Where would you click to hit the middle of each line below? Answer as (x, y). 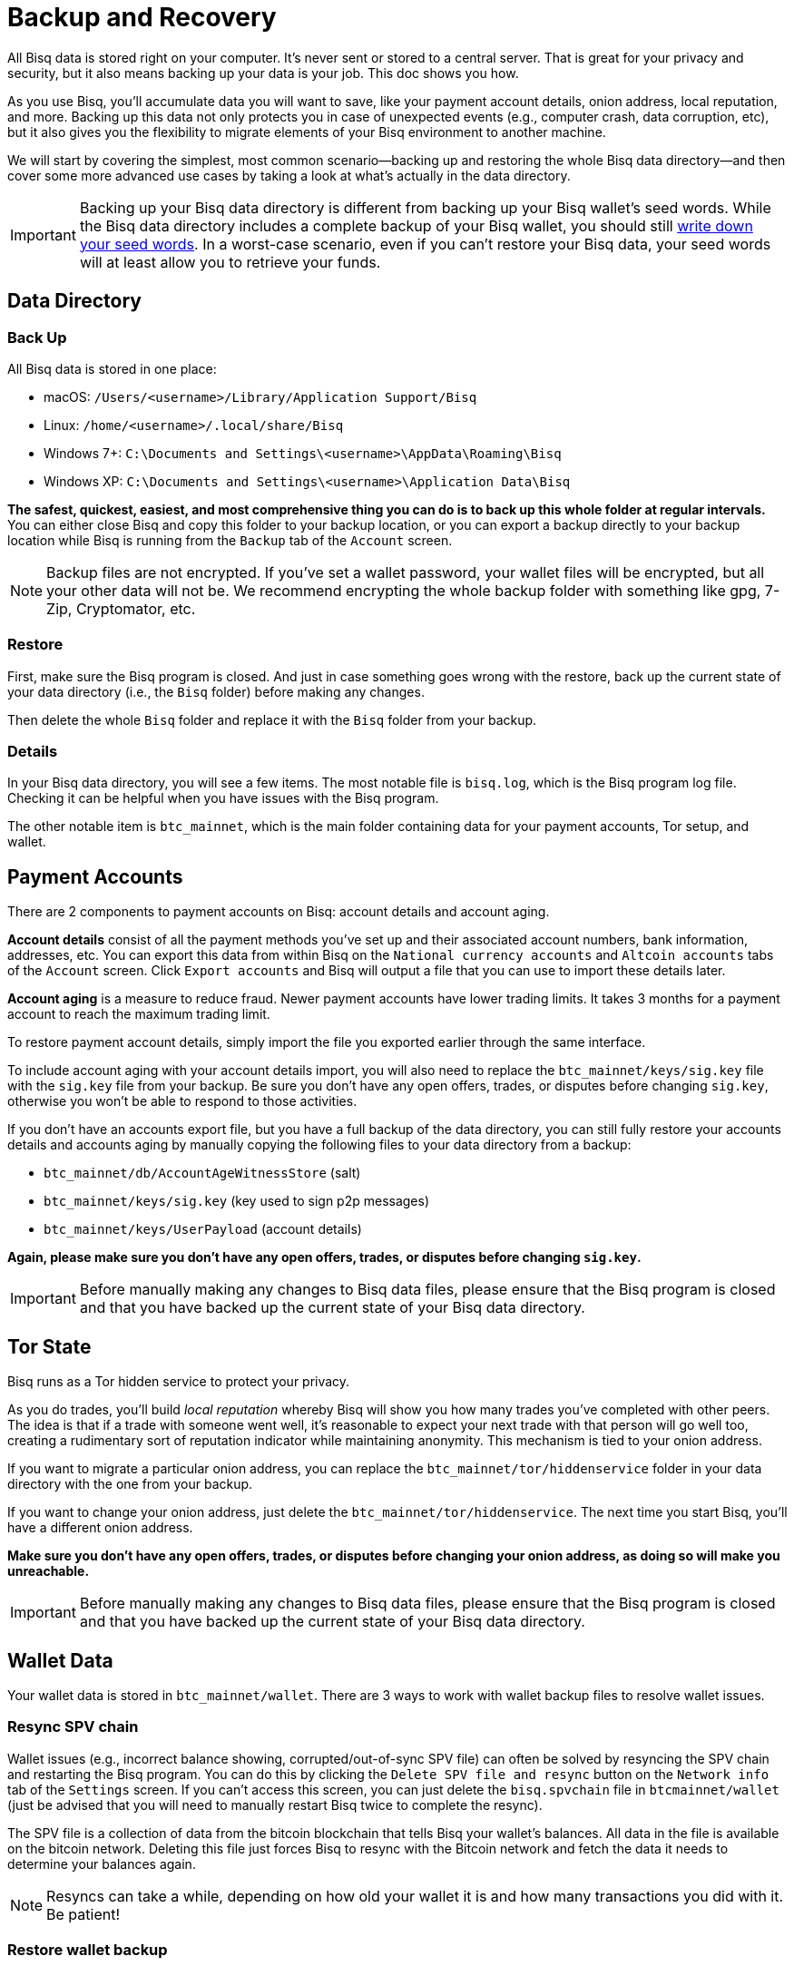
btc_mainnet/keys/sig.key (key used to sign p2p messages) (237, 1201)
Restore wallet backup (88, 1950)
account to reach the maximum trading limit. (139, 1014)
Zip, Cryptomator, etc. (121, 608)
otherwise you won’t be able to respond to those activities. (182, 1101)
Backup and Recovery (142, 17)
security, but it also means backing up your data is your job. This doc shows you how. (263, 73)
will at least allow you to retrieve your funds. (230, 262)
